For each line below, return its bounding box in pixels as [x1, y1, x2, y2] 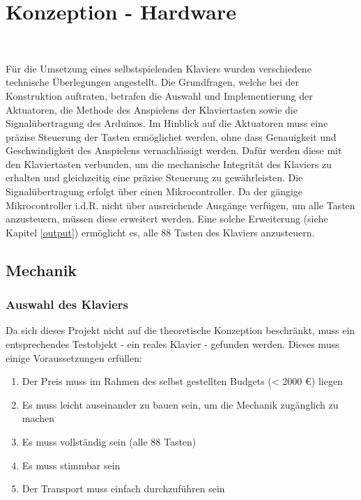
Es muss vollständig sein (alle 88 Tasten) [22, 434, 197, 448]
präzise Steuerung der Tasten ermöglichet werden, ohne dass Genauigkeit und [6, 129, 337, 144]
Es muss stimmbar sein [22, 457, 121, 472]
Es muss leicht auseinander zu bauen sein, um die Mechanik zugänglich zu [22, 397, 339, 411]
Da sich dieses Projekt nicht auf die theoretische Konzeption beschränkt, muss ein [6, 323, 355, 338]
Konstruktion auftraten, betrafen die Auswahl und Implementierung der [6, 88, 313, 103]
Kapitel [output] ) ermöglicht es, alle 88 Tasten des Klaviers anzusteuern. [6, 225, 315, 239]
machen [22, 411, 55, 425]
